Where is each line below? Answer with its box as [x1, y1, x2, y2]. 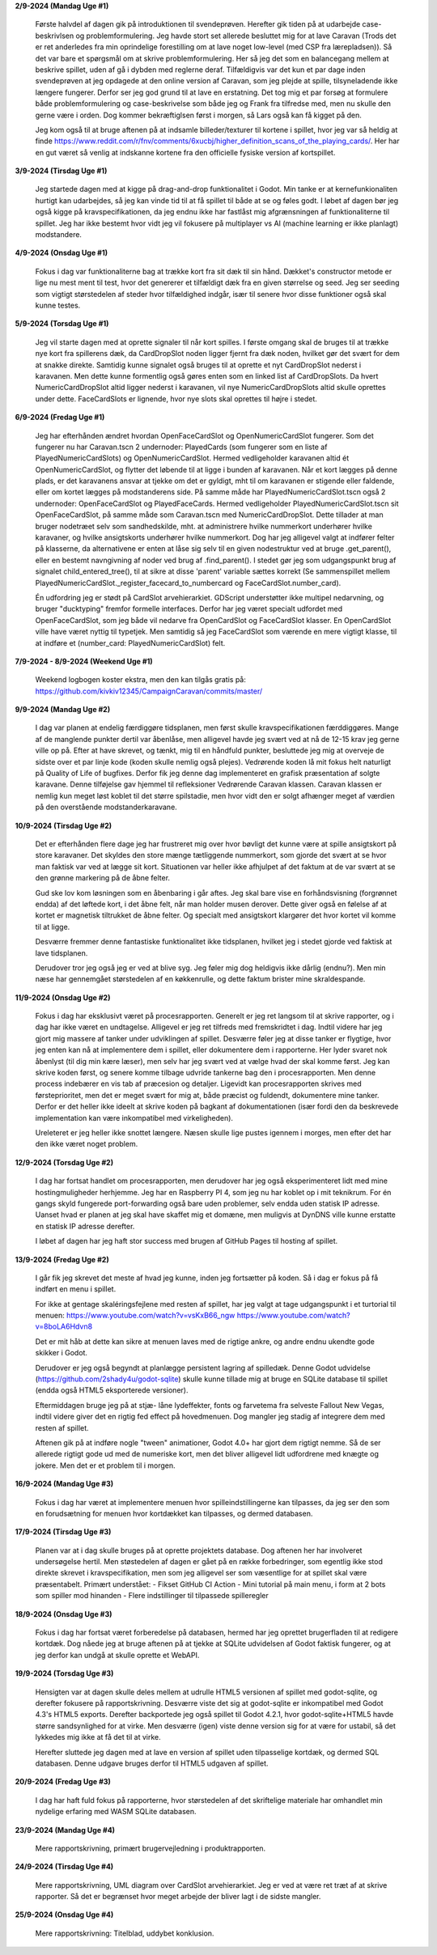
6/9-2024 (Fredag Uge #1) [15, 413, 105, 422]
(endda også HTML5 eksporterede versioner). [35, 1385, 189, 1395]
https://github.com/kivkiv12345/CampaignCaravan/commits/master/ [35, 686, 263, 696]
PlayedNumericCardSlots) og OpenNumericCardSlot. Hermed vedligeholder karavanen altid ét [35, 453, 350, 463]
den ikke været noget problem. [35, 1139, 138, 1149]
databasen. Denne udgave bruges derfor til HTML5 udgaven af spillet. [35, 1758, 269, 1768]
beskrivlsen [35, 31, 74, 40]
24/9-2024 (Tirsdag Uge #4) [15, 1862, 114, 1872]
